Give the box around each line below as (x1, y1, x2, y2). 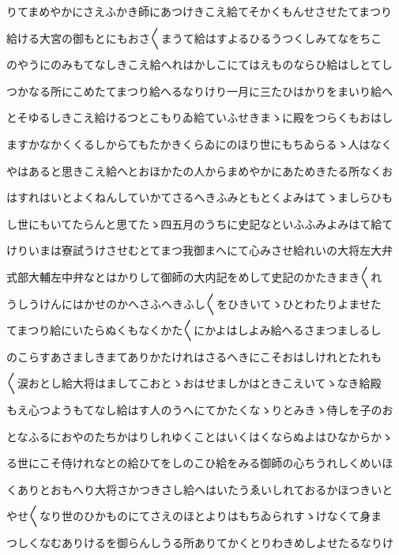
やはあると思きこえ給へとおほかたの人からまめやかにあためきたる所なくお (6, 162, 393, 179)
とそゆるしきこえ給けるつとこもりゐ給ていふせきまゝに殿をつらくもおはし (6, 109, 393, 126)
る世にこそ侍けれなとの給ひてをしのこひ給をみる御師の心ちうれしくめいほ (6, 455, 393, 471)
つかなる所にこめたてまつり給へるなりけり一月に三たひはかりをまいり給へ (6, 82, 393, 99)
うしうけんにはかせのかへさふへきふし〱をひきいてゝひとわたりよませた (6, 295, 382, 311)
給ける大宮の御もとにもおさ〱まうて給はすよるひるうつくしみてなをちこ (6, 29, 382, 46)
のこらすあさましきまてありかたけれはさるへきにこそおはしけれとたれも (6, 348, 382, 364)
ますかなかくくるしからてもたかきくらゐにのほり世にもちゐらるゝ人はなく (6, 135, 393, 152)
